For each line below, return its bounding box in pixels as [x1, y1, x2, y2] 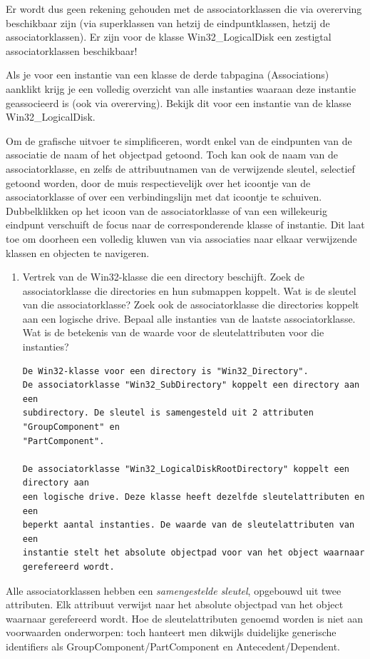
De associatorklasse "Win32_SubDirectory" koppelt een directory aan [22, 380, 360, 391]
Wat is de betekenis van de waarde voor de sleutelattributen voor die [22, 325, 324, 340]
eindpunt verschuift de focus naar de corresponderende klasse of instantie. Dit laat [6, 217, 365, 232]
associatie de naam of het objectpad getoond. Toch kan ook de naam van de [6, 147, 339, 162]
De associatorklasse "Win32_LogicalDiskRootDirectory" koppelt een [22, 463, 349, 474]
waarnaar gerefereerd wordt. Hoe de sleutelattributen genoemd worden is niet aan [6, 610, 363, 625]
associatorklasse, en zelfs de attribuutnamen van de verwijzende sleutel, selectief [6, 161, 355, 176]
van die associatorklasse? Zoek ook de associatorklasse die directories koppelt [22, 297, 359, 312]
